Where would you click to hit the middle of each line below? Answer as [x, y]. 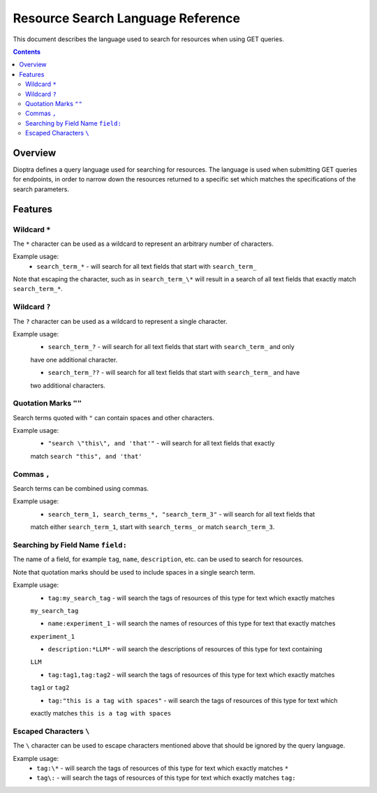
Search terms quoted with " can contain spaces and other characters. [113, 417]
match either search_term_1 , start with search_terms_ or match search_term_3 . [153, 527]
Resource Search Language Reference [127, 18]
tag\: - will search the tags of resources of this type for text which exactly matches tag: [166, 778]
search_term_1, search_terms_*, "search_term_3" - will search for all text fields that [182, 514]
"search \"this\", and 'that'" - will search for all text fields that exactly [161, 443]
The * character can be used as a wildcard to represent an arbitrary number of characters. [143, 244]
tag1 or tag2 [50, 688]
